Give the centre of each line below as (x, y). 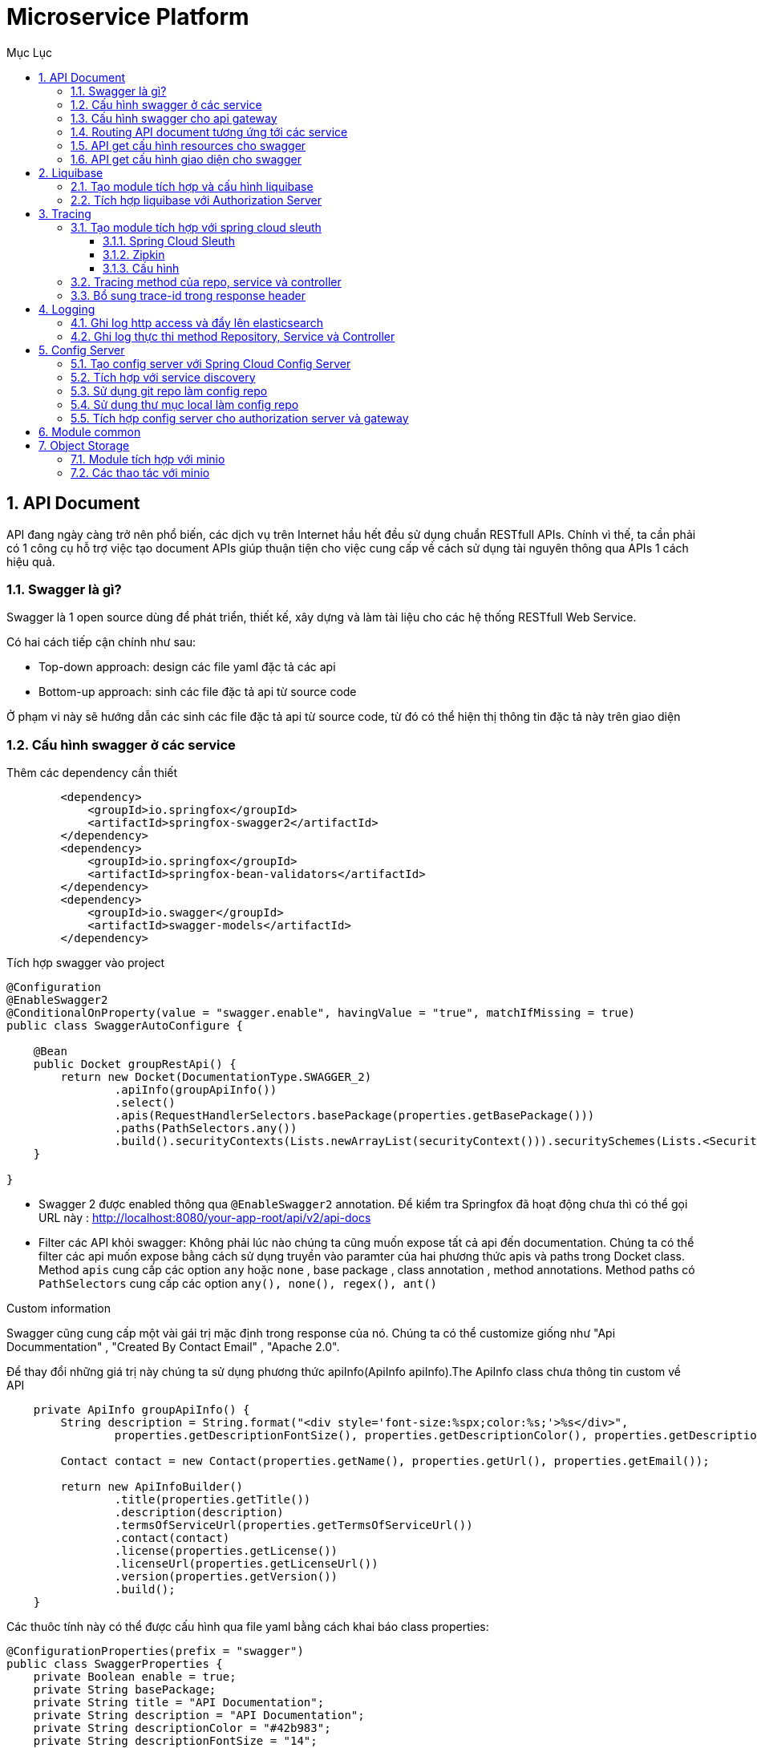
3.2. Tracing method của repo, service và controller (206, 281)
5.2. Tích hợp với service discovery (163, 377)
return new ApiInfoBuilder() (152, 1487)
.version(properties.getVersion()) (226, 1577)
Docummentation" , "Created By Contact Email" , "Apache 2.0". (173, 1347)
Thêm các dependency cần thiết (92, 773)
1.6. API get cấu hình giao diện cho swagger (186, 159)
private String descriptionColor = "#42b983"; (182, 1728)
